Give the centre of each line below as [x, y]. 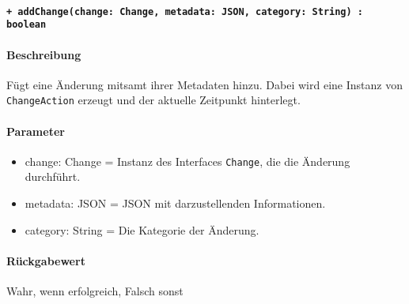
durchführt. [53, 176]
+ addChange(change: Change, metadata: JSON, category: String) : [185, 11]
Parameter [36, 131]
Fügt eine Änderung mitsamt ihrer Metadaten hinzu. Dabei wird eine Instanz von [204, 84]
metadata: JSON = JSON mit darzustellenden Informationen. [175, 203]
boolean [27, 25]
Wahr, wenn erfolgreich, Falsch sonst [95, 290]
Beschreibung [44, 54]
